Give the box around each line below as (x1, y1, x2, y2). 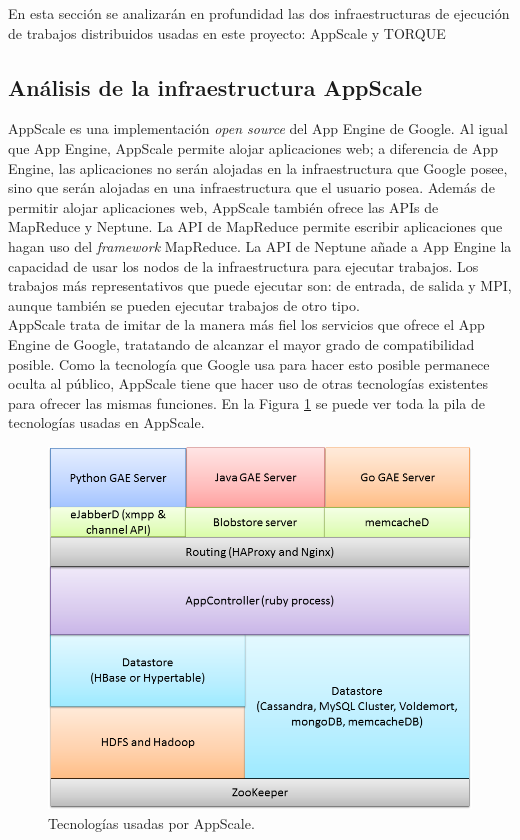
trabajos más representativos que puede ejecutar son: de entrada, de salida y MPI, (8, 275, 512, 296)
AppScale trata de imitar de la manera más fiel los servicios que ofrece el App (8, 314, 485, 335)
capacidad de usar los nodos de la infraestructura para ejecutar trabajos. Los (8, 255, 479, 276)
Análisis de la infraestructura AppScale (8, 71, 423, 102)
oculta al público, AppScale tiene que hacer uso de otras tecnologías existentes (8, 373, 488, 394)
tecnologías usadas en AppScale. (8, 412, 205, 433)
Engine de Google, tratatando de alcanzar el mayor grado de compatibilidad (8, 333, 475, 354)
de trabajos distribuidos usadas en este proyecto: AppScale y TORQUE (8, 22, 446, 43)
